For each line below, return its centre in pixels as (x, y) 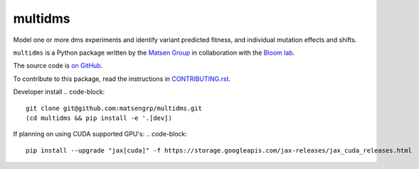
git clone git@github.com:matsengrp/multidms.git (114, 108)
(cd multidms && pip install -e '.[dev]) (99, 118)
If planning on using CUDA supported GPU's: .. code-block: (100, 134)
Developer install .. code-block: (59, 92)
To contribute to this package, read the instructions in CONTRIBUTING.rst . (122, 79)
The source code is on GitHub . (58, 66)
